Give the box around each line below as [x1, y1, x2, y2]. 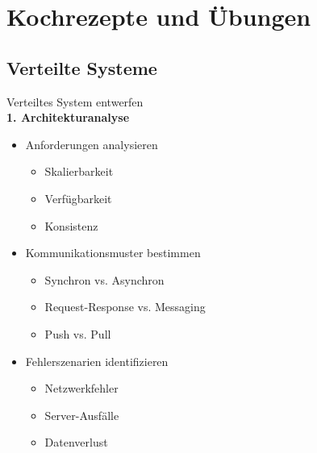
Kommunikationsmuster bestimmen [25, 244, 201, 261]
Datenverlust [44, 434, 108, 451]
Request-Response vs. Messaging [44, 298, 206, 315]
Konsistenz [44, 217, 98, 234]
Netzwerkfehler [44, 380, 119, 397]
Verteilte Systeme [6, 55, 157, 80]
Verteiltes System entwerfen [6, 93, 144, 110]
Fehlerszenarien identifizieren [25, 352, 169, 369]
